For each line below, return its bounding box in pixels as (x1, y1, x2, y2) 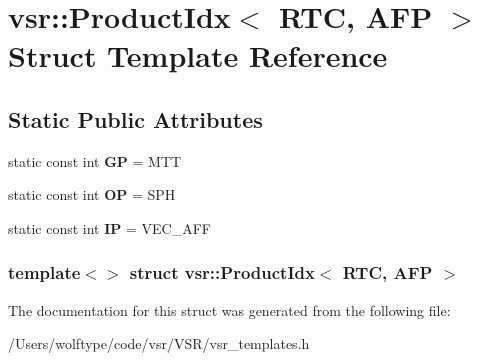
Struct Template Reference (8, 35, 388, 76)
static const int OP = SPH (8, 184, 176, 205)
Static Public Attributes (8, 103, 263, 134)
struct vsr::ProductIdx (129, 260, 315, 285)
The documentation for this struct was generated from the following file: (8, 299, 451, 320)
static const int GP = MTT (8, 150, 182, 171)
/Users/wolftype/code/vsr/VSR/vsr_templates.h (8, 333, 310, 354)
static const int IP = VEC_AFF (8, 217, 211, 238)
